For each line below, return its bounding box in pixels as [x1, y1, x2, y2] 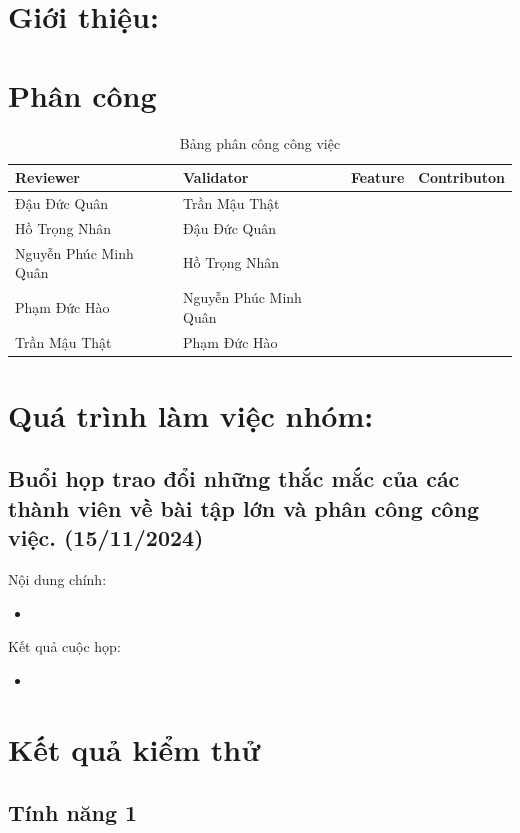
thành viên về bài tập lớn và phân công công [8, 492, 480, 523]
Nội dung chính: [8, 568, 107, 589]
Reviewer [15, 167, 81, 188]
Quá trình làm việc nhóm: [8, 394, 374, 435]
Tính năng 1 [8, 797, 138, 828]
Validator [183, 167, 249, 188]
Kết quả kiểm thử [8, 728, 260, 769]
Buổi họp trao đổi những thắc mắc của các [8, 463, 460, 494]
